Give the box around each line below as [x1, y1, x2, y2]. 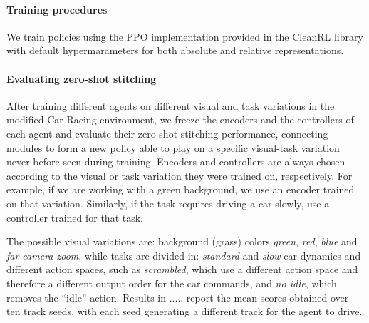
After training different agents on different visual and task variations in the [6, 98, 335, 113]
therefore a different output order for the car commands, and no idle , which [6, 275, 337, 290]
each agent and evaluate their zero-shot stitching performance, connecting [6, 125, 328, 140]
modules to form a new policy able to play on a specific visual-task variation [6, 140, 340, 155]
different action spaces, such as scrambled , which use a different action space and [6, 262, 358, 277]
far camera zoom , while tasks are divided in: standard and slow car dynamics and [6, 247, 361, 262]
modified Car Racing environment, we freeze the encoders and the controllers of [6, 112, 354, 127]
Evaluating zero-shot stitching [6, 71, 157, 86]
